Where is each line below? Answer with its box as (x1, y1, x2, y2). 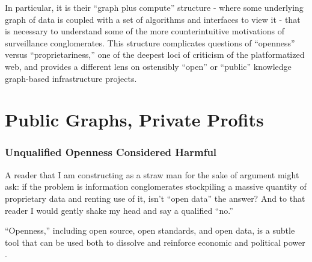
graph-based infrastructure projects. (5, 72, 137, 84)
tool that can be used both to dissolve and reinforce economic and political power (5, 235, 305, 248)
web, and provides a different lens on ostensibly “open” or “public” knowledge (5, 60, 292, 72)
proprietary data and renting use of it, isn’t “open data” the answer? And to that (5, 192, 305, 204)
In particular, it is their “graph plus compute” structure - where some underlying (5, 1, 304, 13)
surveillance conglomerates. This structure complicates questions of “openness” (5, 36, 295, 49)
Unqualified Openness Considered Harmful (5, 145, 217, 160)
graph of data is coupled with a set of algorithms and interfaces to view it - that (5, 13, 301, 25)
